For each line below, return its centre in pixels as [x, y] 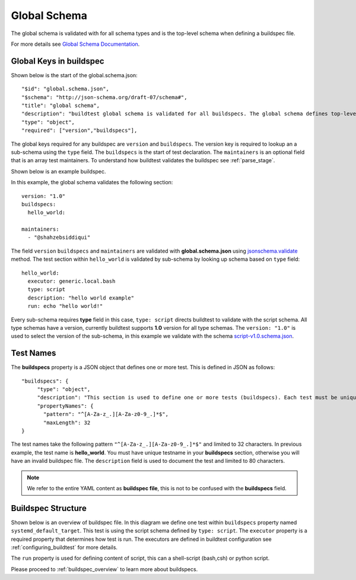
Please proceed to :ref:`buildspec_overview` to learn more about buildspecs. [104, 569]
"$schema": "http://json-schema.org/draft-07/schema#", [104, 97]
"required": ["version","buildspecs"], [80, 130]
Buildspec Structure [49, 508]
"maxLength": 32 [67, 423]
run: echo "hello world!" [65, 306]
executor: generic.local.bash [71, 281]
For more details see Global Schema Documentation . [75, 44]
